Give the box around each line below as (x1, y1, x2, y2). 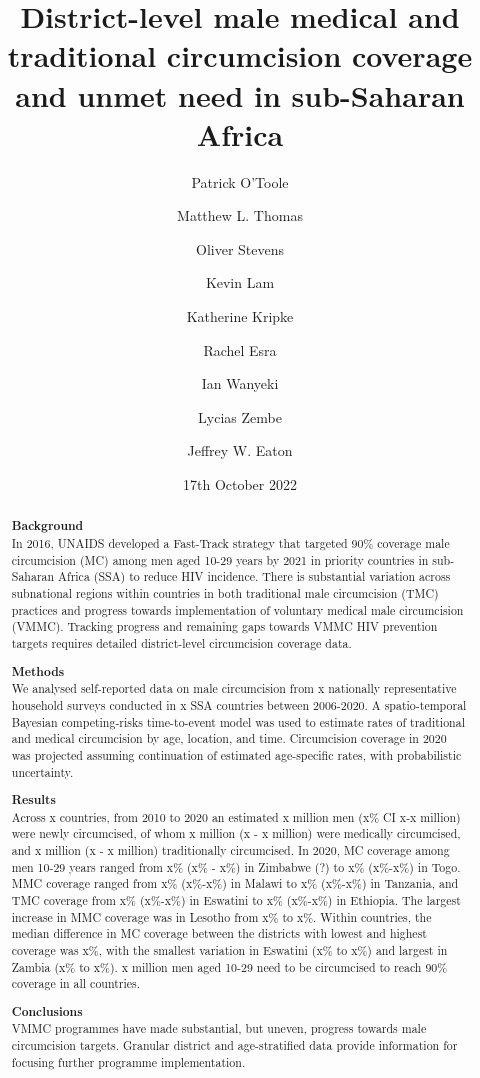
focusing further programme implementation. (11, 1053, 246, 1070)
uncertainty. (11, 763, 74, 780)
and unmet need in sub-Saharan (15, 74, 465, 115)
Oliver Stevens (195, 238, 284, 259)
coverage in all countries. (11, 975, 141, 992)
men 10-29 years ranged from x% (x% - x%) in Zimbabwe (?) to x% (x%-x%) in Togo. (11, 858, 461, 875)
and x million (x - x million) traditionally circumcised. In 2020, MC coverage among (11, 842, 450, 859)
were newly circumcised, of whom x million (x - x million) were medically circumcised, (11, 825, 461, 842)
